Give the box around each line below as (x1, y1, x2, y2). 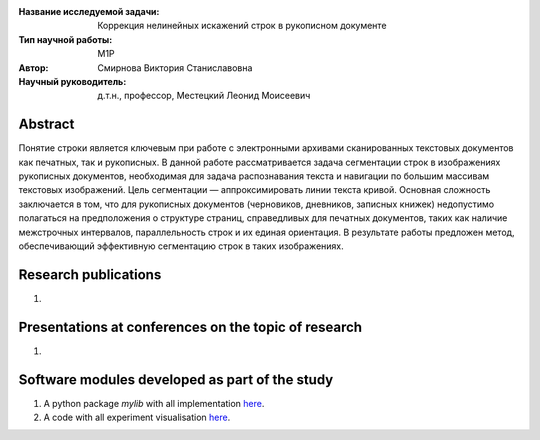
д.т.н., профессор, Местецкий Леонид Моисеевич (97, 90, 311, 102)
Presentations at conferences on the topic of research (18, 318, 363, 335)
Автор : (18, 61, 49, 74)
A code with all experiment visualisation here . (43, 411, 231, 424)
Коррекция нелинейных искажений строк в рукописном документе (97, 20, 387, 32)
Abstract (18, 116, 75, 133)
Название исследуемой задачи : (18, 6, 160, 17)
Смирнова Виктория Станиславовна (97, 61, 253, 74)
